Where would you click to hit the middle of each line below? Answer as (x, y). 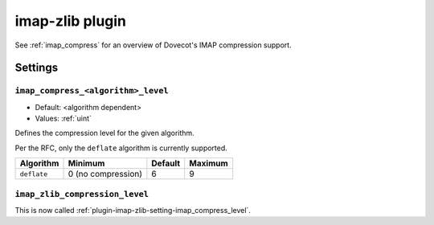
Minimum (86, 163)
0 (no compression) (105, 174)
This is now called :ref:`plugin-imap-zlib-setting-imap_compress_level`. (133, 211)
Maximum (209, 163)
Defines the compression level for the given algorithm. (104, 133)
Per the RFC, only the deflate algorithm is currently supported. (121, 148)
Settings (37, 68)
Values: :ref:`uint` (63, 119)
